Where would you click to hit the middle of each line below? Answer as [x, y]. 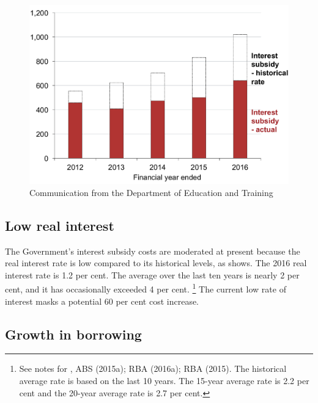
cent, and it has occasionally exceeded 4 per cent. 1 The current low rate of [146, 288]
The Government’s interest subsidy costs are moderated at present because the [153, 251]
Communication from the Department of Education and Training [151, 192]
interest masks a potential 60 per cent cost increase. [102, 301]
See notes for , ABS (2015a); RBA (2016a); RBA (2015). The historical [153, 369]
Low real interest [60, 225]
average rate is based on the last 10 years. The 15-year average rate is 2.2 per [164, 380]
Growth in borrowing [73, 334]
